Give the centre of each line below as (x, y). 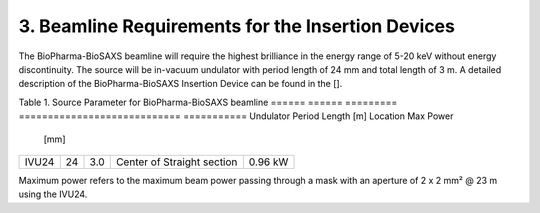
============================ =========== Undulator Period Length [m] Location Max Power (236, 116)
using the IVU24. (53, 194)
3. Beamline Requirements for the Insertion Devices (236, 26)
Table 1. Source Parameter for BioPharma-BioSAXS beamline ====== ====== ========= (208, 102)
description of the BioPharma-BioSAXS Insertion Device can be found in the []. (180, 84)
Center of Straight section (176, 162)
